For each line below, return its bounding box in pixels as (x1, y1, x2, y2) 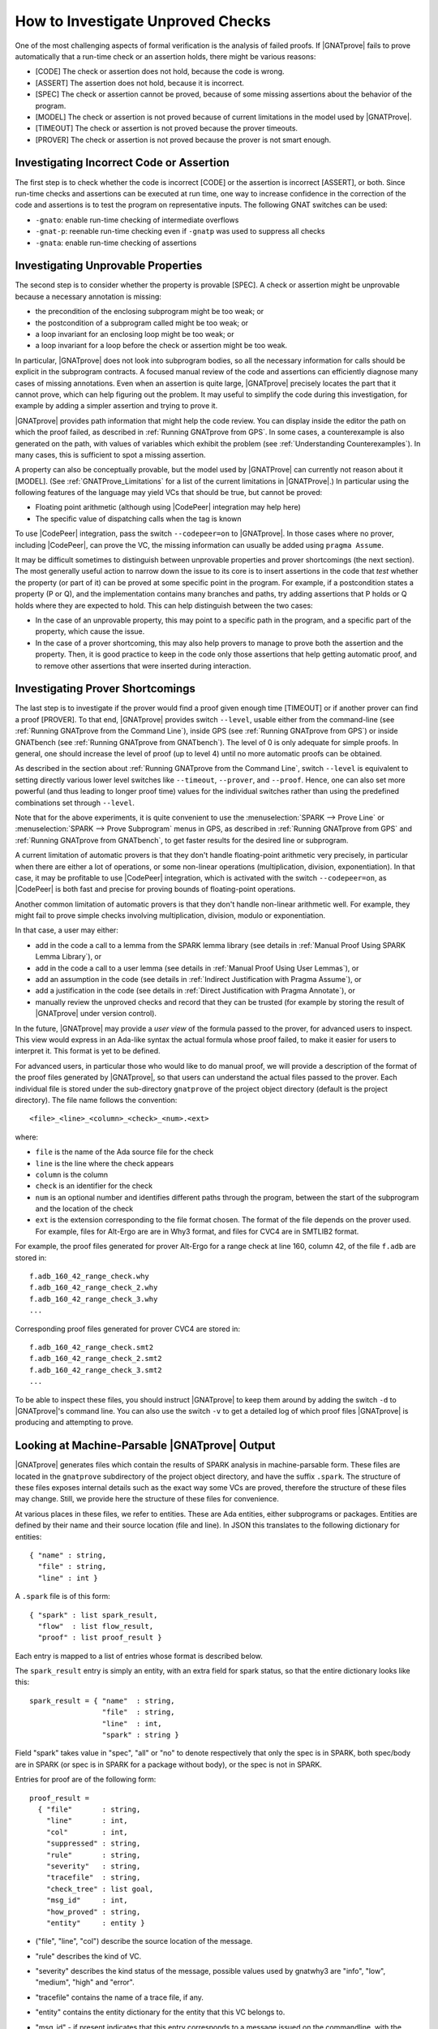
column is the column (35, 1170, 109, 1179)
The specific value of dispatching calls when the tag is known (35, 514, 242, 523)
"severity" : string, (45, 1861, 141, 1871)
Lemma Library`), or (35, 952, 102, 962)
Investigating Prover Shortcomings (15, 682, 196, 696)
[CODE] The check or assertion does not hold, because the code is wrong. (35, 67, 285, 76)
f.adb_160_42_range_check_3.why (29, 1295, 158, 1303)
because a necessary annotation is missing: (15, 291, 162, 301)
